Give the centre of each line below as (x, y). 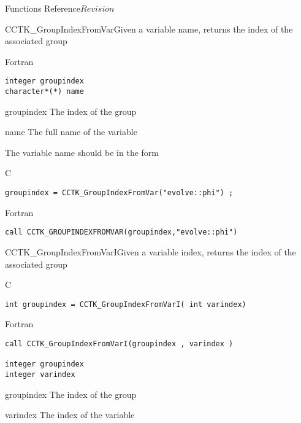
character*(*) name (44, 92)
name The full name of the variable (71, 132)
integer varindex (40, 374)
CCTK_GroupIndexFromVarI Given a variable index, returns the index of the (150, 251)
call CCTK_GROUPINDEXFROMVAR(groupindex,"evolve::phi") (121, 232)
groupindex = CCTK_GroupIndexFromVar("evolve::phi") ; (119, 193)
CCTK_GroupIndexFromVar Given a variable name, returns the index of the (149, 29)
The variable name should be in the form (82, 152)
